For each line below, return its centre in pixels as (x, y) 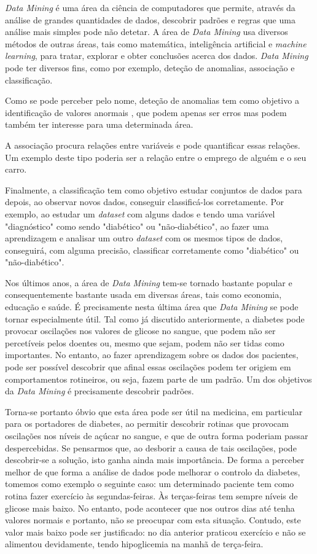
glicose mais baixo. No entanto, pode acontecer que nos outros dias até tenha (150, 508)
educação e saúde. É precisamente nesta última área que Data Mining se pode (152, 307)
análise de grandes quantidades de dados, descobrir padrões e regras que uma (150, 19)
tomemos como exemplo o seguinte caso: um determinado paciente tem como (150, 484)
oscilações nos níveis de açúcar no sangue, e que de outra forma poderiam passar (157, 435)
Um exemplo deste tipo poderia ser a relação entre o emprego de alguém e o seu (156, 157)
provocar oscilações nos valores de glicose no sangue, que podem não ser (140, 331)
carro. (16, 169)
